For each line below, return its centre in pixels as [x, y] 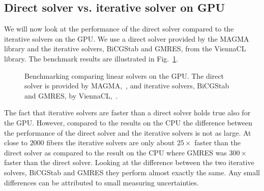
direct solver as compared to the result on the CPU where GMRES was [115, 152]
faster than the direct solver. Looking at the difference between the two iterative [129, 162]
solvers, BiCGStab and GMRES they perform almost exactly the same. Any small [132, 172]
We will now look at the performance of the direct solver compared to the [119, 29]
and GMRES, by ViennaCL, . [71, 95]
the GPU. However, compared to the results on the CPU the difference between [128, 122]
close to [16, 142]
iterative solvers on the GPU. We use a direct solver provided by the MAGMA [127, 38]
